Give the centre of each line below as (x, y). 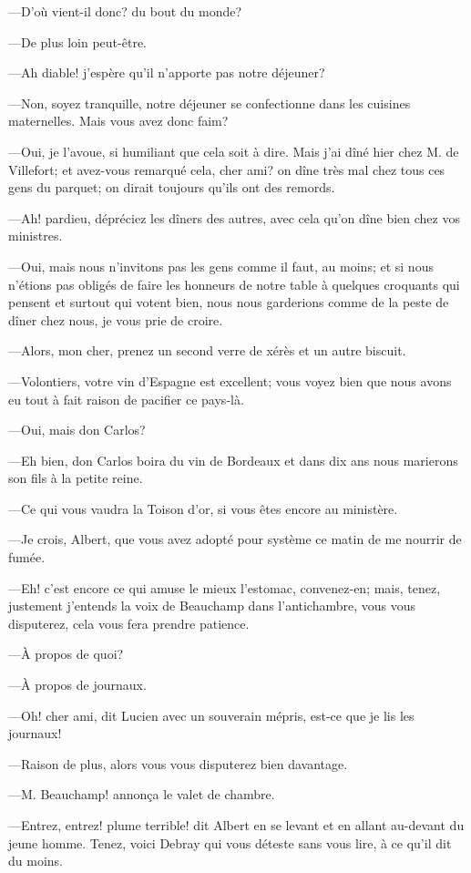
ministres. (36, 236)
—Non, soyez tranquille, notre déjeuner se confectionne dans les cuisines (210, 103)
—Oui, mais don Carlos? (77, 430)
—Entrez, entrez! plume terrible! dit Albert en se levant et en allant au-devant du (236, 825)
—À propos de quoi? (66, 654)
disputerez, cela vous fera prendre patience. (129, 623)
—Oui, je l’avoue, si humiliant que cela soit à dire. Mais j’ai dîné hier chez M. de (234, 151)
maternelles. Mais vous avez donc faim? (118, 121)
